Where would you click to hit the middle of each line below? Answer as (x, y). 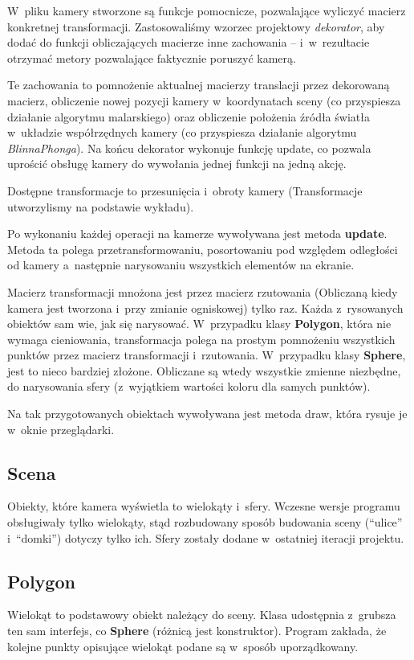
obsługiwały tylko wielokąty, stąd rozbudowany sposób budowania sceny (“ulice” (205, 522)
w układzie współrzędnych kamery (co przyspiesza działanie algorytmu (182, 132)
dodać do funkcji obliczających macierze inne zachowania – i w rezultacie (189, 42)
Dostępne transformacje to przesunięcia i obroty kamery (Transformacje (185, 190)
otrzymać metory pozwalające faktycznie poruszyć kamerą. (152, 57)
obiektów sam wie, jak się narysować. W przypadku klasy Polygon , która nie (199, 324)
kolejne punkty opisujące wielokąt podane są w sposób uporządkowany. (183, 646)
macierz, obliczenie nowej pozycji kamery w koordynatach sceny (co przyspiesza (204, 100)
